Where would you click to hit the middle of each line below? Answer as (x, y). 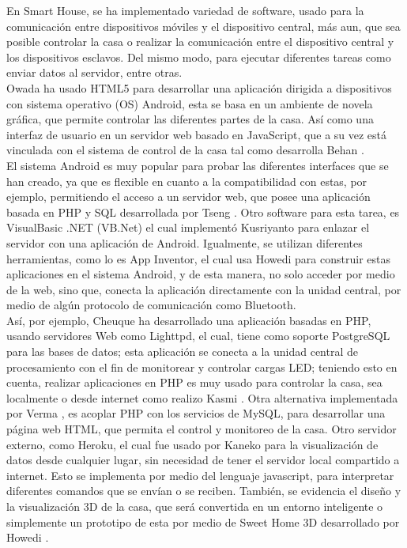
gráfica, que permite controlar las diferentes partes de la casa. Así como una (190, 119)
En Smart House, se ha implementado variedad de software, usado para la (185, 10)
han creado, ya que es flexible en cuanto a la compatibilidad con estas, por (187, 181)
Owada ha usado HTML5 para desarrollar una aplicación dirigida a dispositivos (199, 87)
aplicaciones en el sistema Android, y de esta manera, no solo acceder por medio (201, 274)
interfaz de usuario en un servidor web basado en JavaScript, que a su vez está (197, 134)
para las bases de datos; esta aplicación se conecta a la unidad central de (182, 351)
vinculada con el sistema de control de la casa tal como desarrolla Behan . (185, 150)
